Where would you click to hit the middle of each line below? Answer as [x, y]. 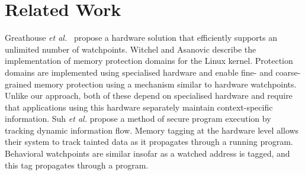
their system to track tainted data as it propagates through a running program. [149, 142]
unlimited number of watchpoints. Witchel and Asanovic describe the [131, 49]
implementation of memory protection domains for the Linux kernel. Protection [149, 61]
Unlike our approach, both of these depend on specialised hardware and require [149, 95]
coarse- [288, 72]
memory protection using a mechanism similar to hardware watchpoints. [165, 84]
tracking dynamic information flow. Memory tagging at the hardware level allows [152, 130]
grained [18, 84]
